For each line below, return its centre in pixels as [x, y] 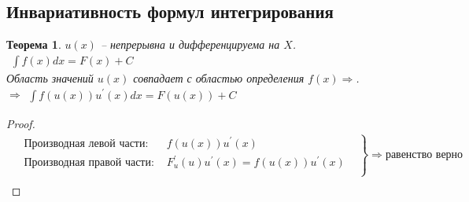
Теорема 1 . [34, 44]
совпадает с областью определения [219, 77]
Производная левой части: [86, 143]
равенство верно [424, 154]
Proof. [21, 123]
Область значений [50, 77]
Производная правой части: [89, 163]
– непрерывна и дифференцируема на [190, 44]
